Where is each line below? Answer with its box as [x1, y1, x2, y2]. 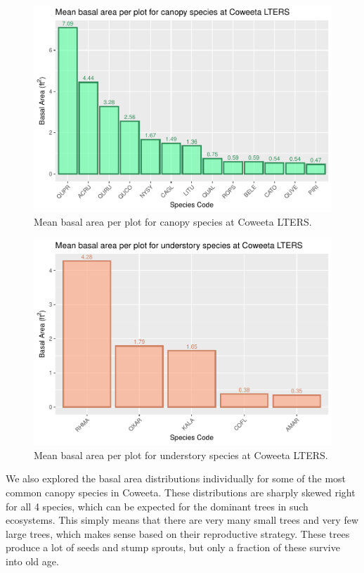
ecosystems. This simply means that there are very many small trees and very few [6, 513, 358, 527]
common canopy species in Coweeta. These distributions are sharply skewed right [6, 485, 356, 500]
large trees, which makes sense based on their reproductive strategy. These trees [6, 526, 350, 541]
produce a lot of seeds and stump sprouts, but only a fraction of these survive [6, 540, 340, 555]
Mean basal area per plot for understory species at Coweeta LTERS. [34, 447, 328, 462]
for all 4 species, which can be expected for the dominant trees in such [6, 498, 308, 513]
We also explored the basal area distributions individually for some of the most [6, 471, 346, 486]
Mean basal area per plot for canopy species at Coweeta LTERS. [34, 214, 312, 229]
